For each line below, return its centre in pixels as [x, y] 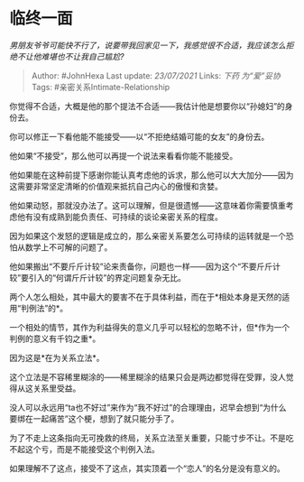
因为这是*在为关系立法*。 [57, 357]
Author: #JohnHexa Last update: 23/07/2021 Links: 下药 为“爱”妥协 [156, 75]
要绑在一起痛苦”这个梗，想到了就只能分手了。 [94, 418]
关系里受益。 [57, 388]
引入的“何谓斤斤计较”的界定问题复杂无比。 [107, 277]
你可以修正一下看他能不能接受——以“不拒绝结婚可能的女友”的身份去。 [139, 136]
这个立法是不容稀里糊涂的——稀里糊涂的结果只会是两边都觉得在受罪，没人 [147, 376]
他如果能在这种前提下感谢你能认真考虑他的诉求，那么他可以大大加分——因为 [152, 175]
